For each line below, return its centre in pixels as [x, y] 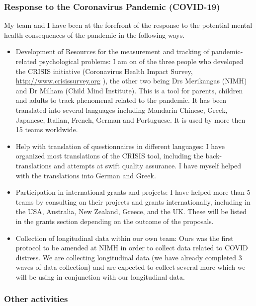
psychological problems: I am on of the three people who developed [141, 61]
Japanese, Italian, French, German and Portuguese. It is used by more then [130, 119]
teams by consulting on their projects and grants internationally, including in [133, 201]
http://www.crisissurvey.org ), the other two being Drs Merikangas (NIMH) [131, 81]
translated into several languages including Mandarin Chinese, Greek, [122, 110]
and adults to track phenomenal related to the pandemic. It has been [121, 100]
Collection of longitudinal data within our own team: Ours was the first [125, 238]
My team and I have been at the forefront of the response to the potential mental [128, 25]
